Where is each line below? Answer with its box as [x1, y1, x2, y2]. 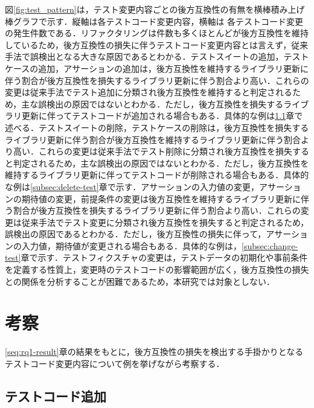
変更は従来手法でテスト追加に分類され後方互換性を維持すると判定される [5, 86, 292, 98]
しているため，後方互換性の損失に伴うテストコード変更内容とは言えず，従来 [5, 38, 309, 51]
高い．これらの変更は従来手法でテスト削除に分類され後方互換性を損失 [13, 145, 292, 158]
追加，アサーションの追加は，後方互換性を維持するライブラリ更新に [38, 62, 309, 74]
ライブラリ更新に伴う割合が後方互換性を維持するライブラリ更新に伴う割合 [5, 133, 301, 145]
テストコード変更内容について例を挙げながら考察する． [5, 357, 225, 369]
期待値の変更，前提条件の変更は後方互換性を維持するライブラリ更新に [21, 192, 301, 205]
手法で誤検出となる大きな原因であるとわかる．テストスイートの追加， [5, 50, 284, 63]
